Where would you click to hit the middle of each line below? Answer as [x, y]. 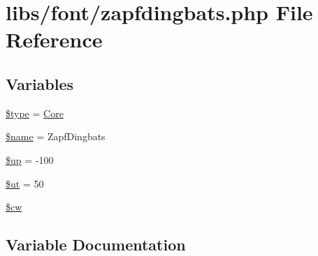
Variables [40, 83]
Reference [54, 39]
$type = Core [35, 113]
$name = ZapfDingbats [56, 136]
